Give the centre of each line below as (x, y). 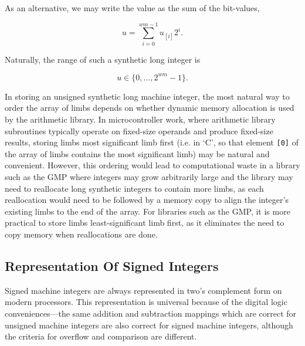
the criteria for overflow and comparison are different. (101, 336)
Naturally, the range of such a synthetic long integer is (103, 59)
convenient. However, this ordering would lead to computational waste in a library (152, 165)
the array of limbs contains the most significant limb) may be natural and (137, 153)
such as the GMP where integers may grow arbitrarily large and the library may (149, 177)
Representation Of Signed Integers (112, 265)
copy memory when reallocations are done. (81, 234)
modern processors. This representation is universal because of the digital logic (146, 302)
